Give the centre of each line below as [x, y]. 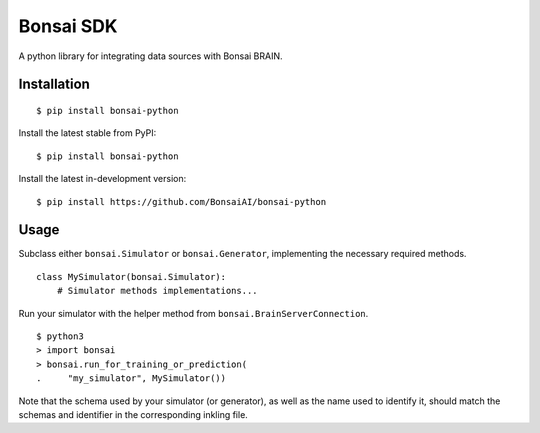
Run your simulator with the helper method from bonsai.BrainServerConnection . [193, 313]
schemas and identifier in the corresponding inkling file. [133, 414]
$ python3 [60, 336]
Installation [54, 84]
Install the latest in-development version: [102, 179]
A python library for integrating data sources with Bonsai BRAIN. [151, 56]
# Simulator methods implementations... [157, 291]
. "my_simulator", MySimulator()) [131, 378]
